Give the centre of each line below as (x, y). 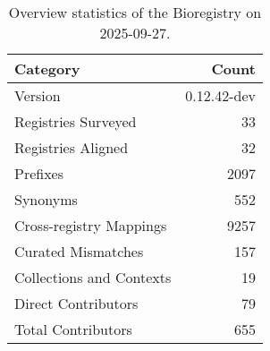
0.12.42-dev (220, 95)
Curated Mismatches (79, 251)
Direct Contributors (76, 303)
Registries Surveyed (76, 121)
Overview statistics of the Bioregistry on (135, 12)
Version (38, 95)
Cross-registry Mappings (91, 225)
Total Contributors (73, 329)
